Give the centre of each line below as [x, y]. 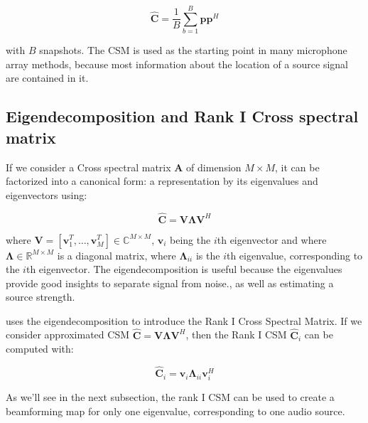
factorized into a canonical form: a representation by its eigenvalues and [162, 181]
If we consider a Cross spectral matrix [88, 167]
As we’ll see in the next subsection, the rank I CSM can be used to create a [170, 397]
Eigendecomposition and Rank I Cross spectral [182, 116]
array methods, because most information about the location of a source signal [177, 64]
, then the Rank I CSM [236, 334]
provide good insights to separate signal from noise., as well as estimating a [170, 283]
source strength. [40, 297]
